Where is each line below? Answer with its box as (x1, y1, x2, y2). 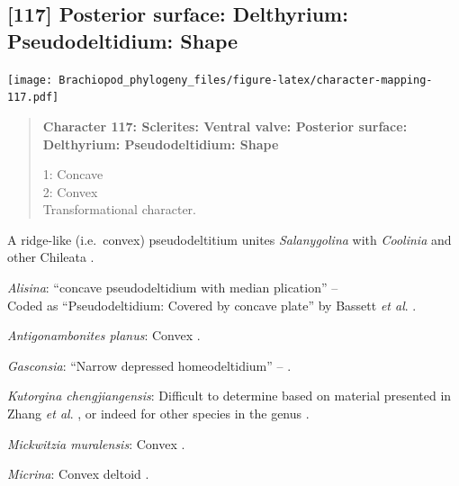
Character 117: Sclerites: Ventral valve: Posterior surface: (42, 116, 408, 135)
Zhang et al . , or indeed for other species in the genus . (7, 404, 310, 423)
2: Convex (42, 182, 98, 201)
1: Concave (42, 165, 103, 184)
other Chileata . (7, 247, 94, 266)
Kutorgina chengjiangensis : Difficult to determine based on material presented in (7, 386, 452, 405)
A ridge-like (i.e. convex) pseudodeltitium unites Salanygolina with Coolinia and (7, 229, 452, 248)
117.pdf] (7, 91, 59, 104)
